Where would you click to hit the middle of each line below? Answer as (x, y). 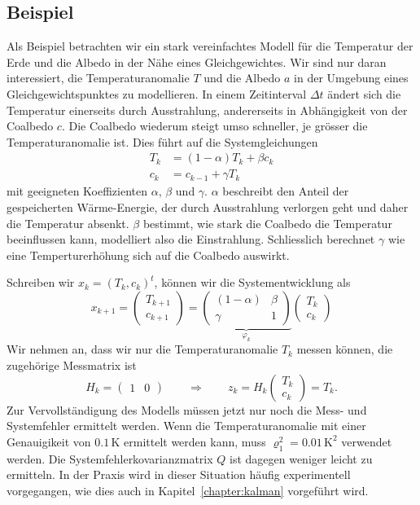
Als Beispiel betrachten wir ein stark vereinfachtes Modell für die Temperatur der (210, 46)
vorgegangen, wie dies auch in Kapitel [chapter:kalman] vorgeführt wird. (188, 490)
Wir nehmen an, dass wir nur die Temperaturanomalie (142, 349)
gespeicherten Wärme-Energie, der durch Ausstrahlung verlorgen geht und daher (208, 207)
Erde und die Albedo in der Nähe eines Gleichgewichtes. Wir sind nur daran (197, 61)
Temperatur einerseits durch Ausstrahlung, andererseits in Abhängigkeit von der (207, 110)
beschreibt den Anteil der (286, 191)
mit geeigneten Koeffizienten (77, 191)
